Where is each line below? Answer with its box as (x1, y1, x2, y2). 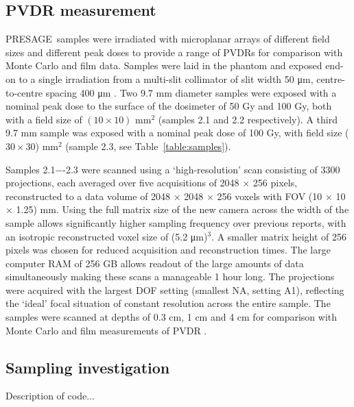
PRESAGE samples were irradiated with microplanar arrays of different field (5, 32, 330, 46)
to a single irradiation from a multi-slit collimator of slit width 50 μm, (19, 71, 314, 86)
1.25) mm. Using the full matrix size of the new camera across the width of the (16, 202, 349, 217)
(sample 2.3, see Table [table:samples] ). (65, 138, 231, 153)
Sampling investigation (5, 356, 170, 378)
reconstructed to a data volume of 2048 (5, 188, 171, 203)
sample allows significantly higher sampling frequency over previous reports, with (5, 215, 346, 230)
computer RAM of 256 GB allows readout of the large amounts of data (5, 256, 304, 270)
